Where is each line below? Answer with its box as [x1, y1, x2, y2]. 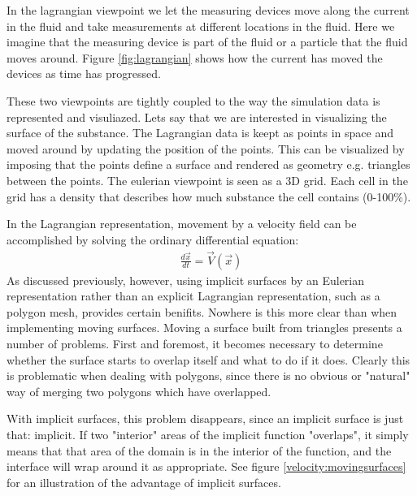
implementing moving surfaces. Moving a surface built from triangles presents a [7, 319, 402, 336]
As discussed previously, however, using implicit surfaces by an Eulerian [7, 271, 365, 288]
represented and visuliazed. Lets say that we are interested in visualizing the [7, 108, 387, 125]
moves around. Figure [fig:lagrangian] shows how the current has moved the [7, 49, 383, 66]
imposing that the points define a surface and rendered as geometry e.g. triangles [7, 156, 410, 173]
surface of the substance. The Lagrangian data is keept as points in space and [7, 124, 394, 141]
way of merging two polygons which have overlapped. [7, 382, 271, 399]
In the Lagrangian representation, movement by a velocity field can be [7, 215, 357, 232]
